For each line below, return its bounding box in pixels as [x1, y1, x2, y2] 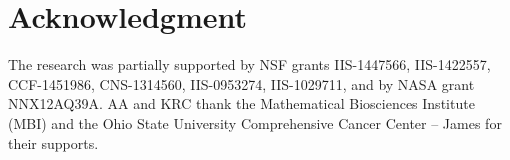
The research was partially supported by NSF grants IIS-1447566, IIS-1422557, [8, 54, 491, 75]
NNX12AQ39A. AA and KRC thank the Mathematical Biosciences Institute [8, 93, 475, 114]
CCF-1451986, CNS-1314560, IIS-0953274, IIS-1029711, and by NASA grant [8, 73, 475, 94]
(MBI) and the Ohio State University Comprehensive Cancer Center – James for [8, 112, 502, 133]
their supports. [8, 132, 99, 153]
